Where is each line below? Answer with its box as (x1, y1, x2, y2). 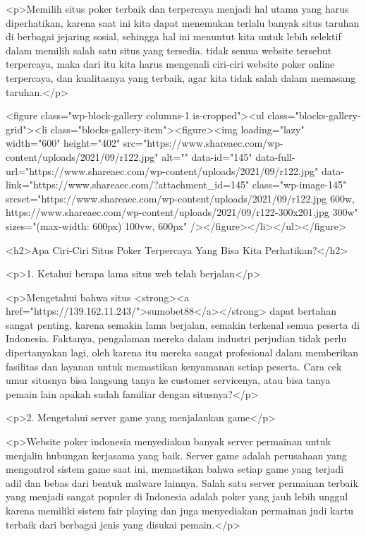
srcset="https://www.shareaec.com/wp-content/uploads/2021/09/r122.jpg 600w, (6, 191, 355, 205)
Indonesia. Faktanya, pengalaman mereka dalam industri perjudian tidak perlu (6, 331, 347, 346)
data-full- (255, 149, 295, 164)
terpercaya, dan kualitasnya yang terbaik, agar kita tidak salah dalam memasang (6, 70, 356, 85)
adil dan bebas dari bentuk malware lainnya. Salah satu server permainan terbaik (6, 475, 358, 490)
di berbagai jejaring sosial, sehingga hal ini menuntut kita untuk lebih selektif (6, 29, 341, 44)
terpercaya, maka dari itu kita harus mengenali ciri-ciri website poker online (6, 56, 335, 71)
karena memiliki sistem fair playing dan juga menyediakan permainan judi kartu (6, 503, 354, 517)
